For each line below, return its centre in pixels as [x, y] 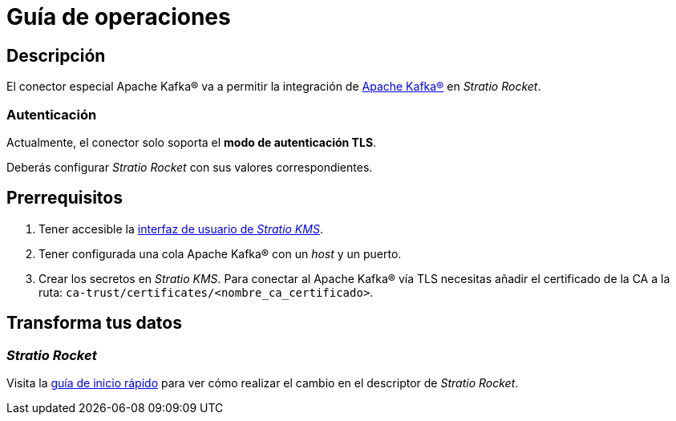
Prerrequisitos [65, 198]
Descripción [56, 55]
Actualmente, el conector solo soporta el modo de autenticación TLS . [192, 142]
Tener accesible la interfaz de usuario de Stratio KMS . [181, 229]
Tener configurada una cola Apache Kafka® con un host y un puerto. [220, 253]
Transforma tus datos [94, 323]
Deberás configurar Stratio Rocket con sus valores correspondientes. [190, 167]
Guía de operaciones [119, 17]
